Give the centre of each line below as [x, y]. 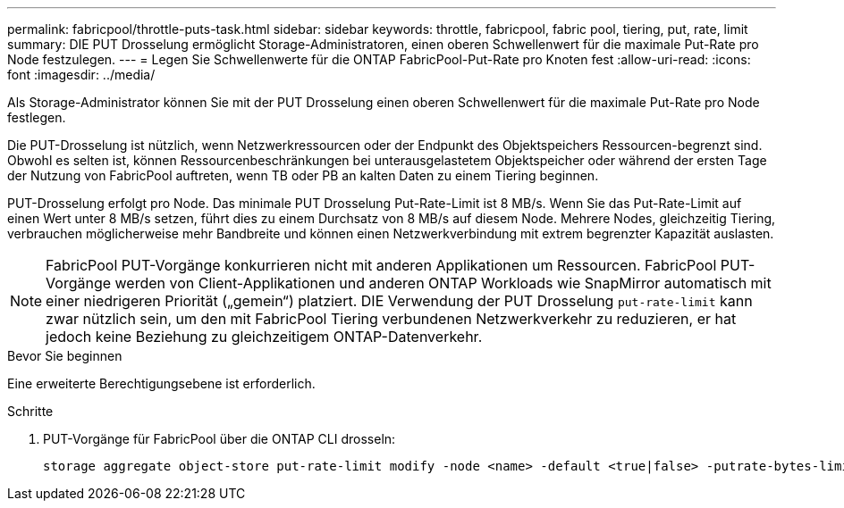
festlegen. [37, 117]
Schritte [30, 411]
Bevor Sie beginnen [65, 356]
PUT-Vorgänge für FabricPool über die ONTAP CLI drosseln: [219, 439]
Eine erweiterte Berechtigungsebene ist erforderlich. [161, 383]
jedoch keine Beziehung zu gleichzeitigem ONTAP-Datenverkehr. [264, 337]
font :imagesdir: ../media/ [81, 75]
